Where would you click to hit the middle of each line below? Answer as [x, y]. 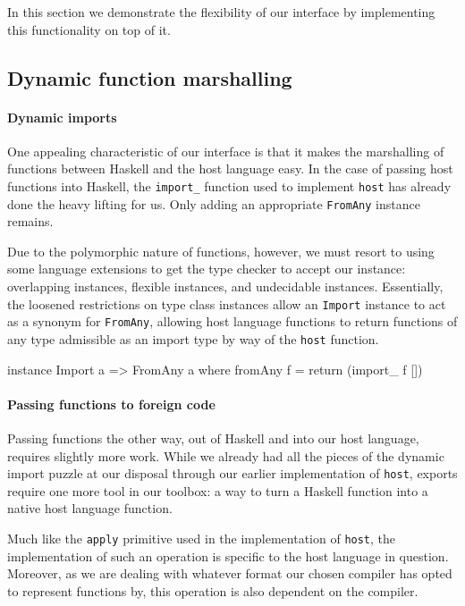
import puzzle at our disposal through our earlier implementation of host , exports [232, 473]
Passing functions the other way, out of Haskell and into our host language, [213, 438]
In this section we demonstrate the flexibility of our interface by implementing [221, 12]
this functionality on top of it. [89, 29]
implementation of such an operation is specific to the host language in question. [228, 555]
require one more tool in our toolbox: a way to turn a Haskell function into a [218, 490]
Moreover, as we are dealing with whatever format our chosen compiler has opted [230, 573]
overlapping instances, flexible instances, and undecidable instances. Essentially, [225, 286]
